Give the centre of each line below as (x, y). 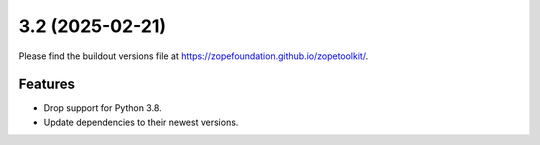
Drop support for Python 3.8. (102, 108)
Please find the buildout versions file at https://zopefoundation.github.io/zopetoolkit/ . (193, 56)
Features (46, 84)
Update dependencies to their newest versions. (141, 122)
